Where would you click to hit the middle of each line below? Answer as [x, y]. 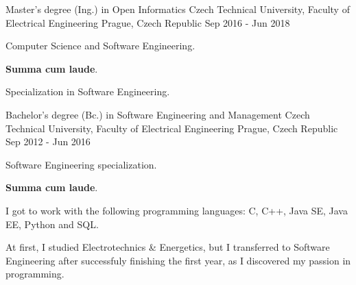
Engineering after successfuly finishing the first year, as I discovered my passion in [178, 260]
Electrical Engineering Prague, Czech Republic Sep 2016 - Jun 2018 [148, 22]
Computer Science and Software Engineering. [100, 46]
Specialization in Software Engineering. [88, 91]
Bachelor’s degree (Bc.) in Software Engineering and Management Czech [158, 114]
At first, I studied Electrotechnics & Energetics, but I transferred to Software [168, 247]
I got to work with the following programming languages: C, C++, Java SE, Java [177, 210]
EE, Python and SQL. [52, 224]
